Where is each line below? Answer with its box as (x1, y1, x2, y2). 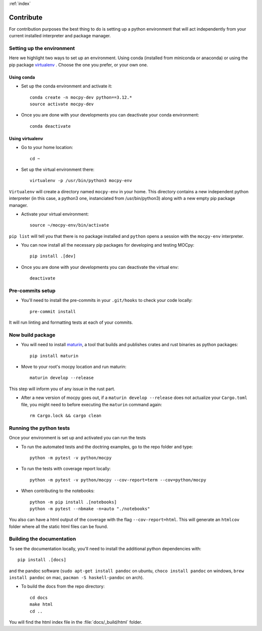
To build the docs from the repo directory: (21, 583, 105, 589)
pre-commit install (30, 309, 76, 314)
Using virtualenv (9, 135, 43, 141)
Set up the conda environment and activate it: (21, 83, 113, 89)
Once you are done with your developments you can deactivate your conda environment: (21, 112, 199, 118)
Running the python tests (9, 425, 70, 432)
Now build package (9, 332, 56, 338)
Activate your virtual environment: (21, 211, 89, 217)
